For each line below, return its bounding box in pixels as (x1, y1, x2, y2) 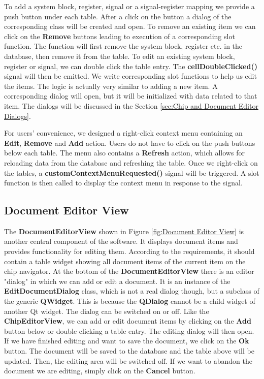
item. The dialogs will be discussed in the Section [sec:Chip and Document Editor (4, 100, 258, 111)
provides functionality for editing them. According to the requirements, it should (4, 246, 255, 257)
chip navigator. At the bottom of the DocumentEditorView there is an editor (4, 266, 254, 276)
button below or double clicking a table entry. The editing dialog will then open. (4, 325, 254, 336)
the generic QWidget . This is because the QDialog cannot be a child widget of (4, 296, 255, 306)
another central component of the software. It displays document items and (4, 236, 238, 246)
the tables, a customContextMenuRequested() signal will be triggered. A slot (4, 167, 259, 178)
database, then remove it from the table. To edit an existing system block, (4, 50, 235, 61)
